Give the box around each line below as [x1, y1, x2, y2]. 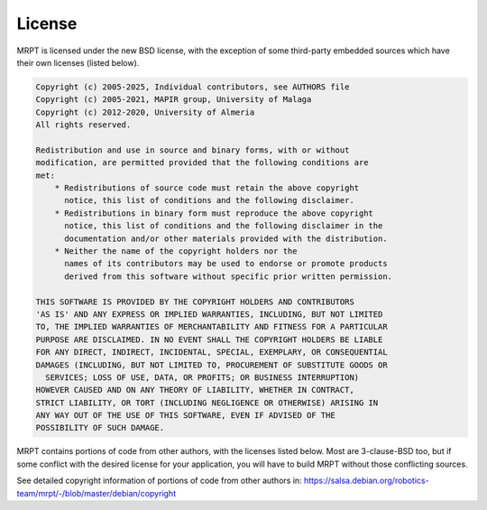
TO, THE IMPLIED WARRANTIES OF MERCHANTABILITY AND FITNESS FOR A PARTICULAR [35, 321, 388, 332]
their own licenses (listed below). [16, 57, 140, 68]
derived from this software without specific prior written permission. [64, 271, 392, 282]
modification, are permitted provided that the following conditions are [35, 158, 369, 168]
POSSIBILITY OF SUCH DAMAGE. [35, 422, 165, 433]
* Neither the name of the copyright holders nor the [54, 246, 298, 256]
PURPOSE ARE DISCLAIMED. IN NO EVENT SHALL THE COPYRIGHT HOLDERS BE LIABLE [35, 334, 383, 345]
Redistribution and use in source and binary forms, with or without [35, 144, 350, 155]
